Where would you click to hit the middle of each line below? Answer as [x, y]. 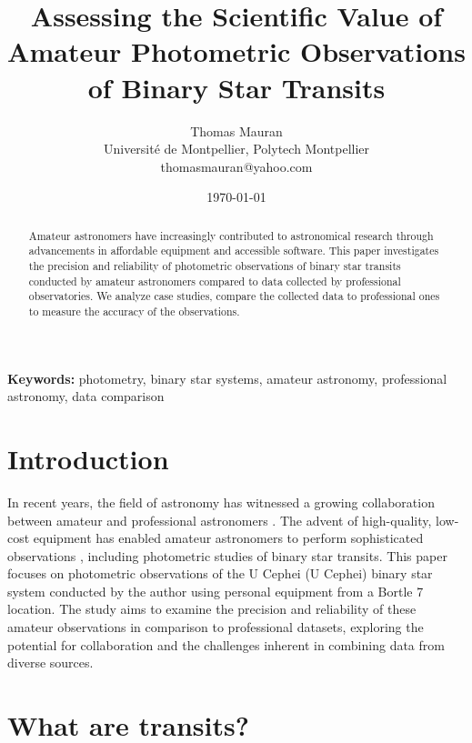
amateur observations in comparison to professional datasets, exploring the [216, 627]
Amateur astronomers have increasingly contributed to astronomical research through [231, 235]
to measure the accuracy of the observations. [134, 311]
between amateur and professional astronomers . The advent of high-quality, [220, 520]
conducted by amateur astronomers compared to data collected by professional [215, 281]
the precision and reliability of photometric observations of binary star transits [215, 265]
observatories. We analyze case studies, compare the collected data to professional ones [234, 296]
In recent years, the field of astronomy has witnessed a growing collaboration [221, 502]
